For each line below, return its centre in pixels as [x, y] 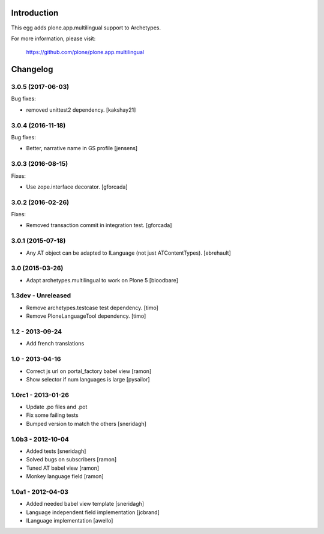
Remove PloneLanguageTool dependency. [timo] [86, 316]
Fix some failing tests [52, 415]
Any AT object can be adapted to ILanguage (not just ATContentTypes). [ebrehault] [128, 253]
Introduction [35, 13]
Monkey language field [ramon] [65, 476]
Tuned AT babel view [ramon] [63, 468]
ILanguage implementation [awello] [70, 521]
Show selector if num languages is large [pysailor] [88, 379]
